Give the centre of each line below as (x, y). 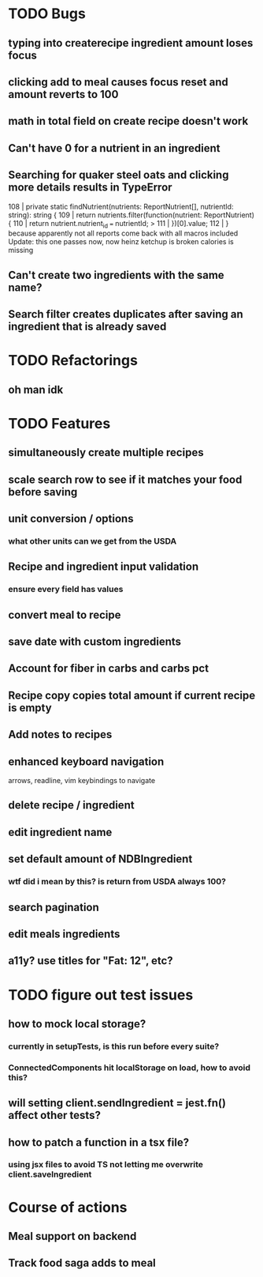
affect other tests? (54, 1115)
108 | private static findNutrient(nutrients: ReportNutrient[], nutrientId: (121, 206)
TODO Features (59, 423)
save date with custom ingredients (95, 642)
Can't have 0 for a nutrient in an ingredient (114, 148)
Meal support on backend (72, 1236)
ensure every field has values (66, 590)
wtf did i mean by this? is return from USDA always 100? (117, 882)
